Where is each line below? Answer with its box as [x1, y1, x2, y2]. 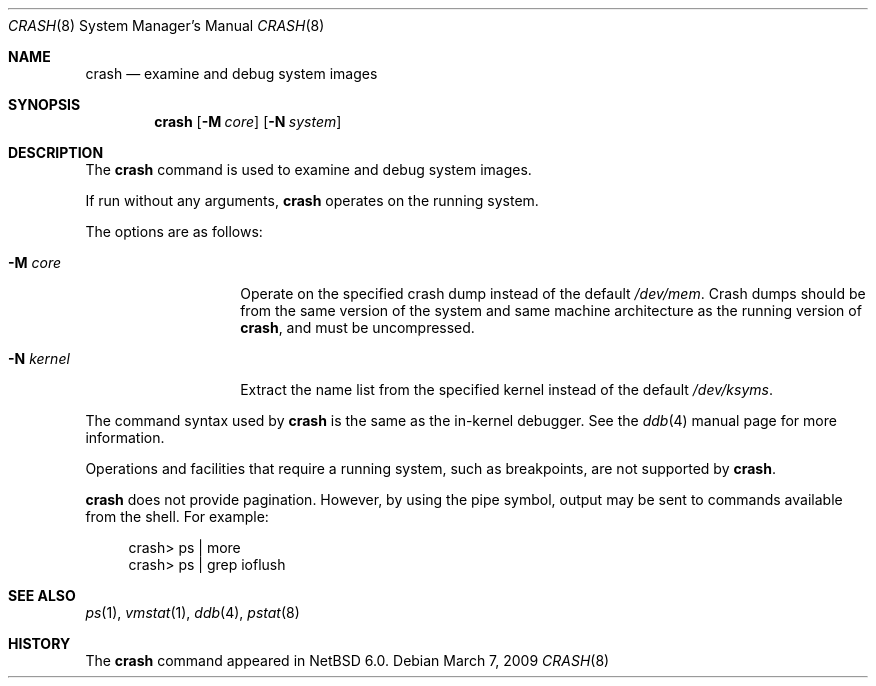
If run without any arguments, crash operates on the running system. [85, 192, 539, 209]
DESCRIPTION [8, 144, 104, 161]
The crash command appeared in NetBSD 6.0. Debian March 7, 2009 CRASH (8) [85, 652, 610, 669]
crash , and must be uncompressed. [240, 319, 475, 336]
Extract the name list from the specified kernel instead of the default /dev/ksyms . [240, 381, 773, 398]
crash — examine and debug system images [85, 65, 378, 82]
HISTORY [8, 635, 71, 652]
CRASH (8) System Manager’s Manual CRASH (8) [8, 17, 325, 34]
